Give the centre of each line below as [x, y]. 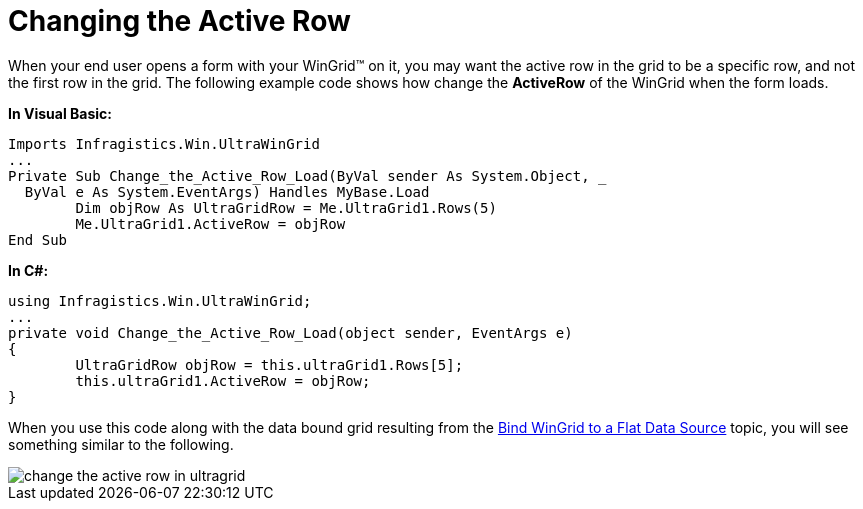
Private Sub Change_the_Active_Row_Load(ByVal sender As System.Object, [299, 175]
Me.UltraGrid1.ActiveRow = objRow [210, 223]
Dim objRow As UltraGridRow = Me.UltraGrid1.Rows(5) [286, 207]
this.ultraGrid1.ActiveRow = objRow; [223, 380]
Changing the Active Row [179, 21]
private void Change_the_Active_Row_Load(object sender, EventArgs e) [290, 332]
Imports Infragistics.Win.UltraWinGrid [164, 143]
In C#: [28, 270]
